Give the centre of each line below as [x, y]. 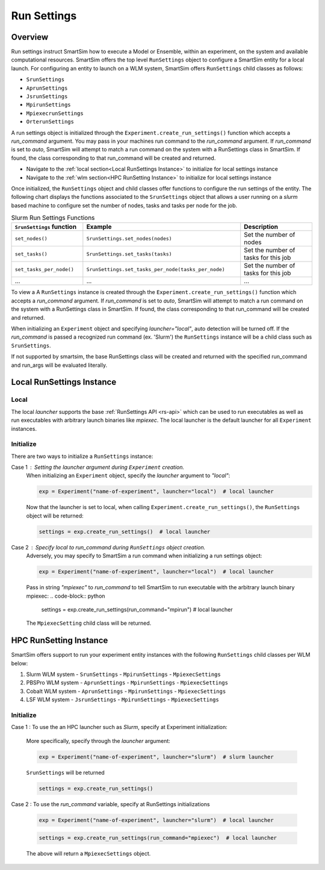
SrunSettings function [46, 227]
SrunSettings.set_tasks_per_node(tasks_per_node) [156, 269]
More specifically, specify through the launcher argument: [98, 740]
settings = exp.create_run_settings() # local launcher [125, 531]
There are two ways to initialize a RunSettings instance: [82, 456]
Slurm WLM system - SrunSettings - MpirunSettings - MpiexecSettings [123, 674]
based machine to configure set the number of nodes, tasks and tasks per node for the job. [124, 205]
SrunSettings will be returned [65, 772]
